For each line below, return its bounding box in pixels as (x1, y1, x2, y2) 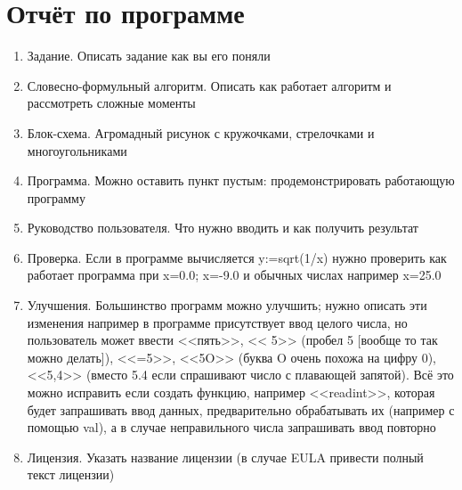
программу (27, 188, 85, 207)
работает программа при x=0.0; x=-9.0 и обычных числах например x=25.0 (27, 265, 442, 284)
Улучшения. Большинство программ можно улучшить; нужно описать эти (27, 296, 427, 314)
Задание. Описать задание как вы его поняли (27, 46, 271, 65)
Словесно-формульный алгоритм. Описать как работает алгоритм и (27, 76, 392, 94)
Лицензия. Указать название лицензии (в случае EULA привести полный (27, 447, 424, 466)
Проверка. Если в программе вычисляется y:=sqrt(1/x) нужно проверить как (27, 248, 447, 266)
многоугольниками (27, 141, 127, 159)
